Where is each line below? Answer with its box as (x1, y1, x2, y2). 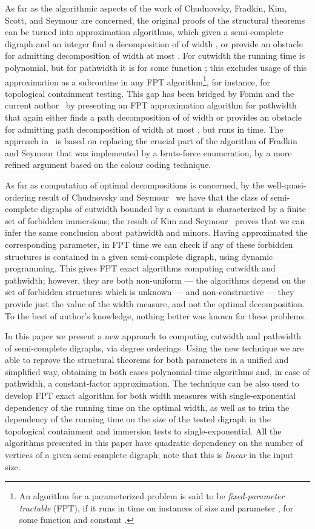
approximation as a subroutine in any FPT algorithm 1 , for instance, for (5, 73, 270, 88)
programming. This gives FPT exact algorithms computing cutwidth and (5, 262, 276, 274)
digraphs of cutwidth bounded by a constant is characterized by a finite (41, 202, 306, 215)
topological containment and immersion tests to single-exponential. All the (5, 424, 282, 437)
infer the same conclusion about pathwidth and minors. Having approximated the (5, 226, 308, 239)
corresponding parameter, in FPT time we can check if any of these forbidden (5, 238, 293, 250)
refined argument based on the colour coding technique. (5, 158, 211, 171)
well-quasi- (267, 178, 307, 191)
